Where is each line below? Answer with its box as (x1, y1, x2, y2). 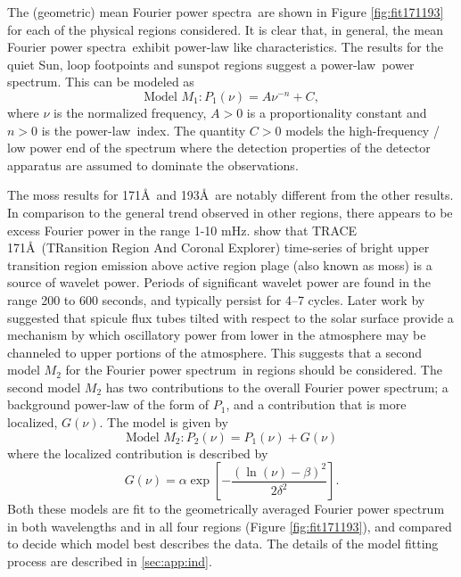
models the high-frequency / (285, 120, 440, 139)
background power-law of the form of (7, 395, 210, 414)
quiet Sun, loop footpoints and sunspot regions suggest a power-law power (7, 54, 415, 73)
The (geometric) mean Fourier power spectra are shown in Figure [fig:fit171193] (7, 3, 444, 21)
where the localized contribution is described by (7, 443, 268, 462)
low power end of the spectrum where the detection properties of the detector (7, 138, 431, 157)
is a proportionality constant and (246, 103, 427, 121)
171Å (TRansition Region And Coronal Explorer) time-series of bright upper (7, 238, 430, 257)
